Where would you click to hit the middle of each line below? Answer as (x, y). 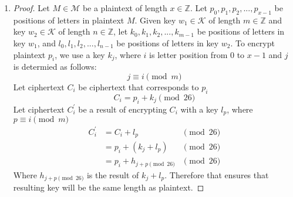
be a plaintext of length (125, 8)
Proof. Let (31, 8)
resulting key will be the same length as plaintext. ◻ (109, 187)
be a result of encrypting (122, 109)
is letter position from (188, 54)
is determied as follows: (55, 67)
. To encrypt (252, 43)
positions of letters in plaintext (69, 20)
